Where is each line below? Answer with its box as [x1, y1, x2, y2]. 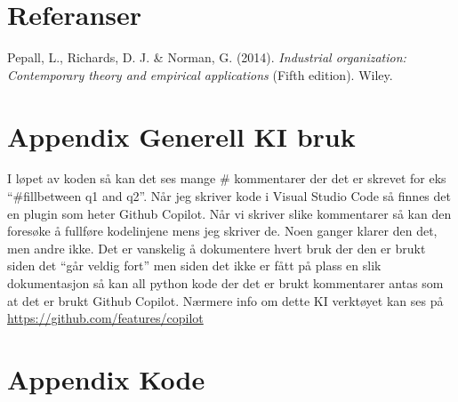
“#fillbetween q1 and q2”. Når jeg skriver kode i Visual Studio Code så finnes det [7, 187, 451, 205]
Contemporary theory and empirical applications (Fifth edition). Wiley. [7, 65, 393, 84]
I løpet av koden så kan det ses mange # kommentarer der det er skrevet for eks [7, 169, 446, 188]
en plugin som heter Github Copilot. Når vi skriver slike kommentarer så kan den [7, 204, 452, 222]
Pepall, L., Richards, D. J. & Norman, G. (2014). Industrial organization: [7, 48, 406, 67]
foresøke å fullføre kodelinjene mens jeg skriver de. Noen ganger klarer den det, [7, 221, 438, 240]
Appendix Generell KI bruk [7, 117, 356, 154]
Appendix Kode [7, 360, 205, 397]
